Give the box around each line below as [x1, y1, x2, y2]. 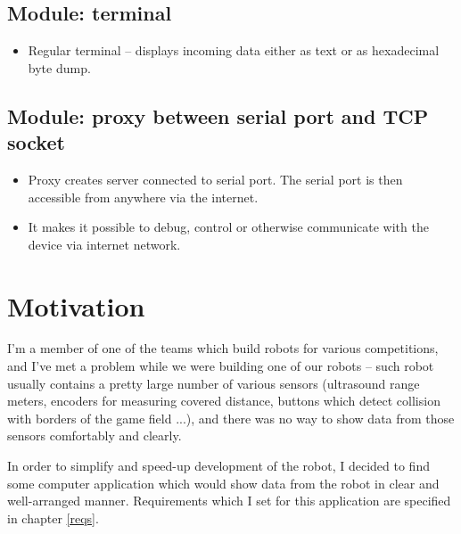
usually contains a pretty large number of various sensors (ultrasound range [7, 374, 420, 392]
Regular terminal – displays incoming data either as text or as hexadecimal [28, 41, 440, 60]
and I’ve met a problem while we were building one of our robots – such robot [7, 357, 434, 375]
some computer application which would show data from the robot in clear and [7, 473, 440, 492]
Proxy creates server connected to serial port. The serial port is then [28, 169, 403, 188]
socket [7, 128, 65, 156]
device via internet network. [28, 234, 181, 253]
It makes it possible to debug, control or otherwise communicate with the [28, 218, 429, 236]
